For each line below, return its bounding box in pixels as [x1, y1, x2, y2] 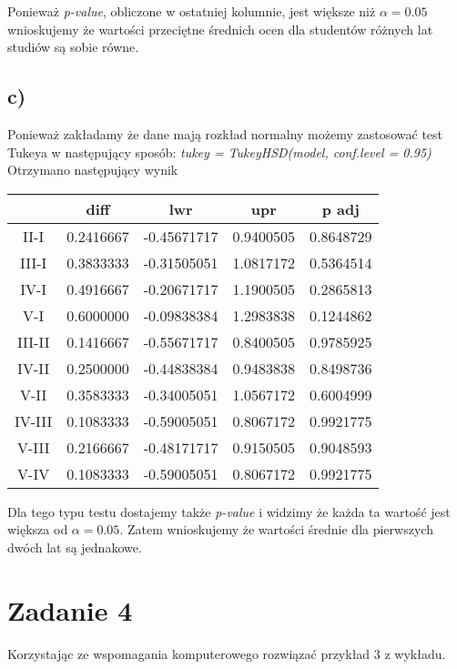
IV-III [15, 410, 53, 431]
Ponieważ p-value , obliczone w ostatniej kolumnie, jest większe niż [7, 2, 376, 20]
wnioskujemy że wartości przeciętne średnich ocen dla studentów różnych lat [7, 19, 433, 38]
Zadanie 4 [7, 591, 133, 628]
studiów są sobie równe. [7, 37, 139, 56]
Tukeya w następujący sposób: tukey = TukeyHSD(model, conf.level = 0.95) [7, 142, 432, 161]
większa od [7, 520, 68, 539]
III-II [16, 330, 50, 352]
